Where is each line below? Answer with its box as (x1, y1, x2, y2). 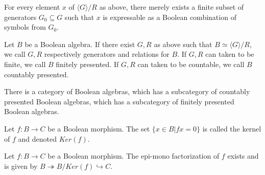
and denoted (18, 133, 57, 144)
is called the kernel (202, 123, 261, 134)
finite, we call (4, 58, 46, 69)
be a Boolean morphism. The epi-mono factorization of (47, 150, 220, 161)
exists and (227, 150, 259, 161)
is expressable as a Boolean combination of (103, 11, 236, 22)
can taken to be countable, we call (137, 58, 245, 69)
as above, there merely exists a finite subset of (99, 2, 244, 12)
